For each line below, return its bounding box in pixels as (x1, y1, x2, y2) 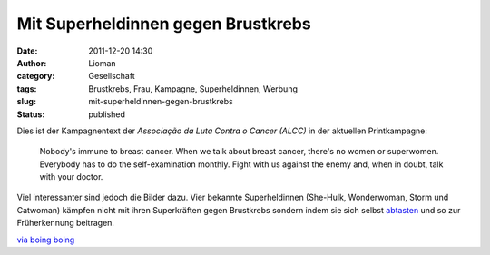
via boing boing (16, 234, 75, 245)
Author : (16, 57, 47, 68)
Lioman (88, 57, 117, 68)
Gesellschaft (88, 71, 135, 82)
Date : (16, 45, 38, 56)
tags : (16, 83, 37, 94)
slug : (16, 96, 36, 107)
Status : (16, 109, 45, 120)
